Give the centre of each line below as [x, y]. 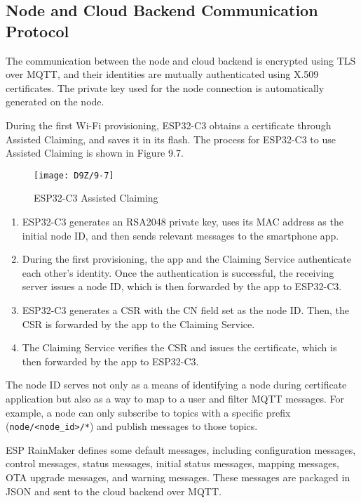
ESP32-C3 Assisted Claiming [96, 198]
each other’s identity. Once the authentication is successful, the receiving [178, 272]
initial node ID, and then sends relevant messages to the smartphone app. [180, 235]
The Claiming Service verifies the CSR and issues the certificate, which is [179, 347]
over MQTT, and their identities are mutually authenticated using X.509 [162, 74]
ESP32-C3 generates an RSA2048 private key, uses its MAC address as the [183, 221]
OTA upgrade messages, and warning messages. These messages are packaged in [178, 477]
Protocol [38, 31]
